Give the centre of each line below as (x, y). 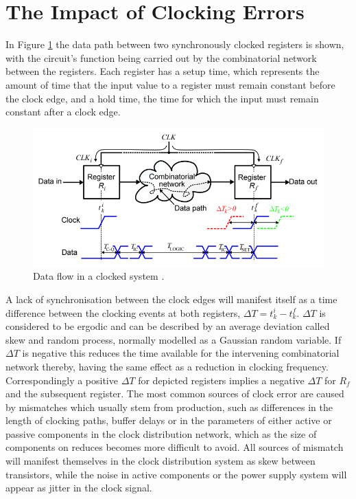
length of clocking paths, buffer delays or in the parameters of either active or (169, 420)
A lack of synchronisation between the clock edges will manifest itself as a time (171, 299)
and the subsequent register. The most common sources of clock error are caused (175, 393)
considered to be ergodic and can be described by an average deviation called (168, 326)
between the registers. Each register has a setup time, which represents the (163, 71)
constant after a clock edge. (63, 112)
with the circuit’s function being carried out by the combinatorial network (161, 57)
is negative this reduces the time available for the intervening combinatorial (181, 353)
